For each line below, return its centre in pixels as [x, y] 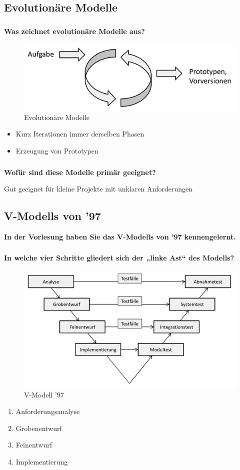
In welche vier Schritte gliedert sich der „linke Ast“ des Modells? [119, 258]
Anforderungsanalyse [48, 411]
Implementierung [42, 461]
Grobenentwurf [39, 428]
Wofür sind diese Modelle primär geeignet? [80, 172]
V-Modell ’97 [44, 394]
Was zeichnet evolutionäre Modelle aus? [74, 31]
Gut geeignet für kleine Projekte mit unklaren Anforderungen [98, 189]
